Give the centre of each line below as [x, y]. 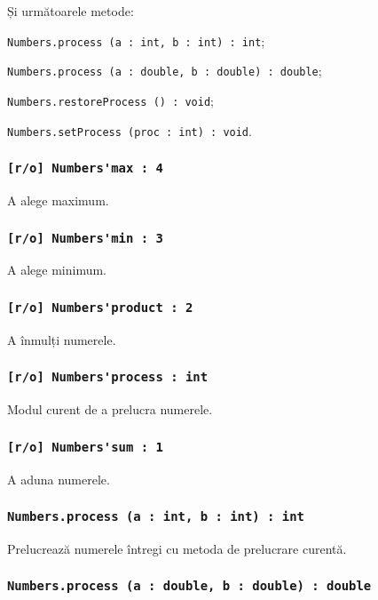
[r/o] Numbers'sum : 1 [85, 447]
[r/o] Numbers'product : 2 [100, 307]
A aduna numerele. [59, 479]
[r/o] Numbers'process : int [108, 377]
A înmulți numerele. [62, 339]
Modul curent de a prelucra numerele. [110, 409]
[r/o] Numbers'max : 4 [85, 168]
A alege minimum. [57, 270]
